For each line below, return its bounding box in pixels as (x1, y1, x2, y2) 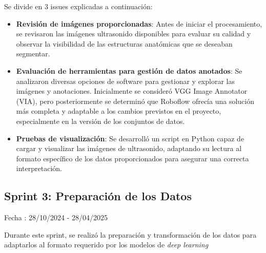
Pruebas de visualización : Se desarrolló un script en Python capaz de (16, 133, 244, 143)
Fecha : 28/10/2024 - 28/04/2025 (4, 212, 108, 223)
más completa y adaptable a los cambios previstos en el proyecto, (16, 106, 221, 116)
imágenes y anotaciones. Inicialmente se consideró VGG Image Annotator (16, 86, 248, 96)
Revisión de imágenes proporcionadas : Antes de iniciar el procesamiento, (16, 18, 262, 29)
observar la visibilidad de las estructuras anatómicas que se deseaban (16, 38, 233, 49)
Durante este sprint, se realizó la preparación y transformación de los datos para (4, 229, 257, 240)
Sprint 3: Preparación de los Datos (4, 188, 192, 204)
